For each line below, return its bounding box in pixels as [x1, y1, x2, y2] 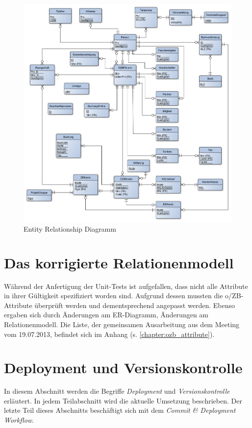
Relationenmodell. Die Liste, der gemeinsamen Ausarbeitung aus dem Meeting [4, 319, 240, 329]
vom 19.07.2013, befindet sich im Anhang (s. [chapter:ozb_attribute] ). [4, 329, 215, 339]
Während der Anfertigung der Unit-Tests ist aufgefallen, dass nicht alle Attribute [4, 281, 248, 291]
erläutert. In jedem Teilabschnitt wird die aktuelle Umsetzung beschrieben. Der [4, 395, 242, 405]
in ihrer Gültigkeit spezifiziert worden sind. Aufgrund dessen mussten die [4, 290, 223, 301]
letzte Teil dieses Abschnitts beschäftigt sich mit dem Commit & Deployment [4, 405, 236, 415]
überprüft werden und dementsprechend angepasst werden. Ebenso [34, 300, 235, 310]
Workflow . [4, 415, 34, 425]
